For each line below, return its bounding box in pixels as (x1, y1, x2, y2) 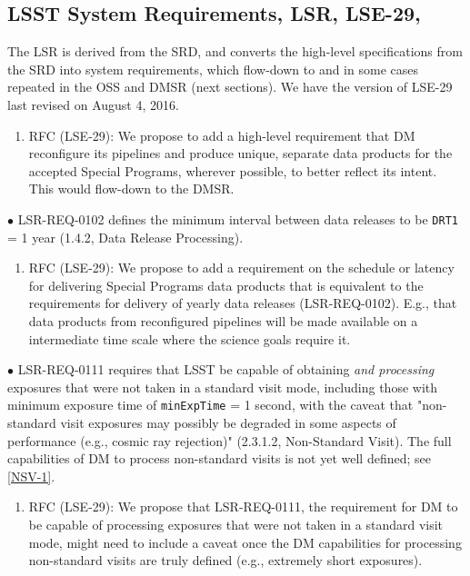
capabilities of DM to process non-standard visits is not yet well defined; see (7, 449, 431, 468)
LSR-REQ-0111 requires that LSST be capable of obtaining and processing (17, 360, 435, 379)
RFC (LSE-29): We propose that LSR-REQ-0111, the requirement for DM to (28, 497, 458, 516)
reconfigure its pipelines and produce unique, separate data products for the (28, 144, 453, 163)
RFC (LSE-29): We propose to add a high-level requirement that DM (28, 125, 415, 144)
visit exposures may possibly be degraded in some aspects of (60, 413, 396, 432)
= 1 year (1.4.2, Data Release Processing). (7, 227, 244, 246)
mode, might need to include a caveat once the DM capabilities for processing (28, 532, 462, 551)
